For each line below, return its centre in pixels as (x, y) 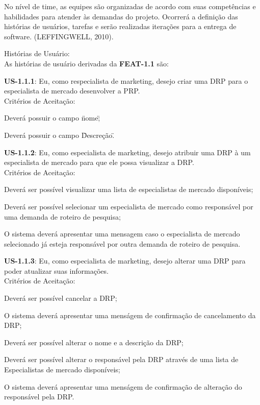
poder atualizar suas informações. (56, 270)
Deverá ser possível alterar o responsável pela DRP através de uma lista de (121, 359)
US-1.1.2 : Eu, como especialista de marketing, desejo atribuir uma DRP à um (127, 152)
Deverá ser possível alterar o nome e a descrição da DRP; (94, 342)
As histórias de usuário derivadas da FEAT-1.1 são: (86, 63)
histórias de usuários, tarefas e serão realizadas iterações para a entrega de (120, 26)
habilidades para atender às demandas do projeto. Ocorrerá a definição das (121, 16)
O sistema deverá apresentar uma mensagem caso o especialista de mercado (122, 234)
